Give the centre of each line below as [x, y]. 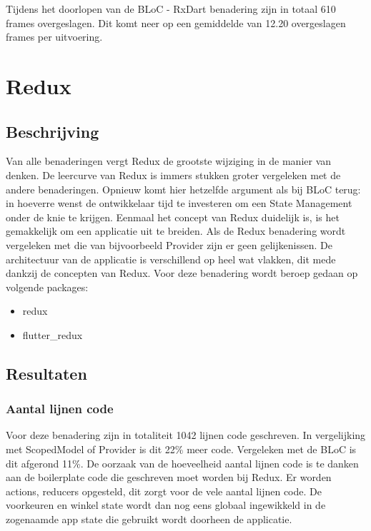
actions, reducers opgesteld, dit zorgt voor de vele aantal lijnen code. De [164, 491]
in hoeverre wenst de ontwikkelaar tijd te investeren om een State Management [179, 203]
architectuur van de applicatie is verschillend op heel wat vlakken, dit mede [171, 259]
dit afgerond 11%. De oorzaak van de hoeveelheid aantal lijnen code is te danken [182, 463]
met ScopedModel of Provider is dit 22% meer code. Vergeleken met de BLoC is [181, 449]
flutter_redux [53, 334]
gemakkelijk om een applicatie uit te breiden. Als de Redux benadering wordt [176, 231]
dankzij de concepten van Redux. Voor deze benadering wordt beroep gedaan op [182, 273]
